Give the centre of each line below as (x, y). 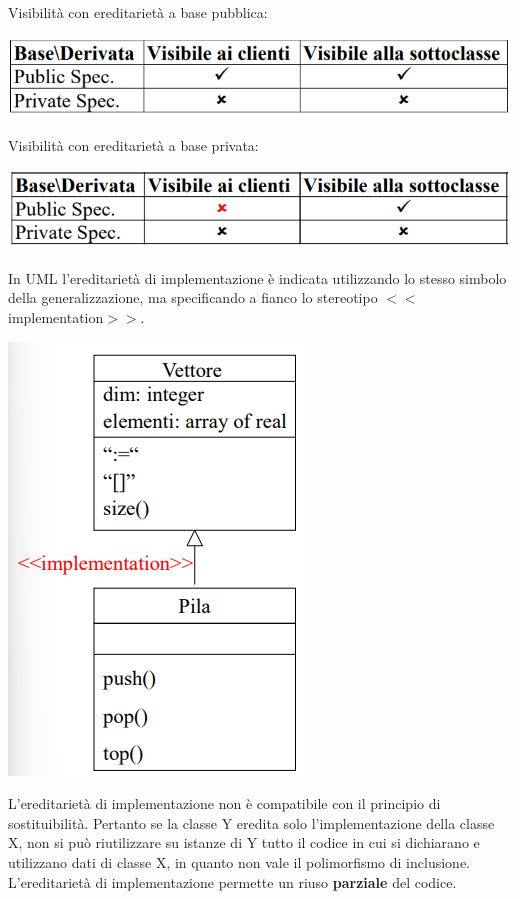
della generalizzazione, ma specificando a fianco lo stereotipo (193, 297)
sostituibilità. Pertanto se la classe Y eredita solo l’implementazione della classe (251, 822)
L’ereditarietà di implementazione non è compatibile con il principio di (224, 803)
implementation (56, 317)
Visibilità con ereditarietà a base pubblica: (138, 12)
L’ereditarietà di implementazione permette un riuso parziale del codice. (232, 881)
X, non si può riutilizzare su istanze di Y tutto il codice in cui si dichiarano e (244, 842)
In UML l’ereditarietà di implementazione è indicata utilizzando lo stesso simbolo (257, 277)
